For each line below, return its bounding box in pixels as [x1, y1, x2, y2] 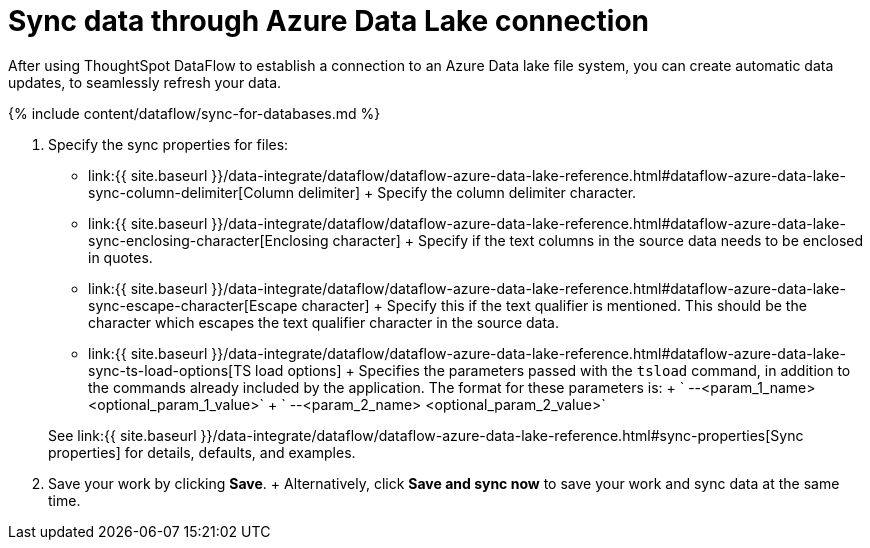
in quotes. [88, 248, 153, 266]
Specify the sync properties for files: [48, 135, 289, 153]
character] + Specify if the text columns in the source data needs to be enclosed [332, 231, 864, 249]
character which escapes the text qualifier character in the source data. [88, 313, 559, 331]
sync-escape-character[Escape [88, 296, 298, 314]
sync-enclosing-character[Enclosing [88, 231, 329, 249]
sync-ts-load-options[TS [88, 361, 252, 379]
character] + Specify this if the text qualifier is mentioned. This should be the [301, 296, 807, 314]
